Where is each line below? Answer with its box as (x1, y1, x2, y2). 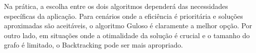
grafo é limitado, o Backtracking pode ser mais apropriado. (4, 40, 183, 50)
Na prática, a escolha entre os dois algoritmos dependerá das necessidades (4, 1, 228, 11)
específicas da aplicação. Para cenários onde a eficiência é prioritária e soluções (4, 10, 243, 21)
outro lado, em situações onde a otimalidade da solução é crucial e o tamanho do (4, 30, 250, 40)
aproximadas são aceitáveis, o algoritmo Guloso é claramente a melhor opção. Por (4, 20, 253, 31)
